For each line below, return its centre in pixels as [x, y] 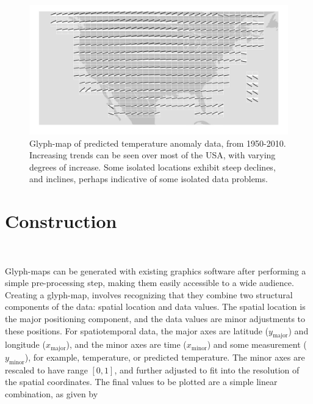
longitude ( [25, 344]
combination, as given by [52, 393]
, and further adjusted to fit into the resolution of [207, 369]
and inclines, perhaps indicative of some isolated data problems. [149, 179]
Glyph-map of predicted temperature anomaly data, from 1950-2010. [158, 143]
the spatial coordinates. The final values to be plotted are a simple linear [141, 382]
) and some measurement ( [257, 344]
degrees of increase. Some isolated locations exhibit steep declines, [153, 167]
